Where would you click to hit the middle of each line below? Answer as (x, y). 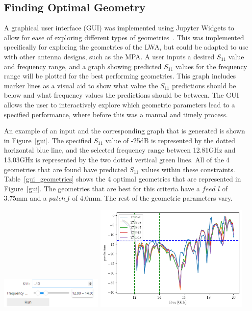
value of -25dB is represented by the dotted (170, 140)
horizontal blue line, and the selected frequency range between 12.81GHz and (120, 150)
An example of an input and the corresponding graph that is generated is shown (125, 131)
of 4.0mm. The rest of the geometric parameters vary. (152, 198)
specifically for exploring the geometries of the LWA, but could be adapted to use (126, 47)
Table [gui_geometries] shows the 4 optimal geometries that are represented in (123, 179)
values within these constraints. (188, 169)
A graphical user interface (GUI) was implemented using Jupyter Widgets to (119, 28)
